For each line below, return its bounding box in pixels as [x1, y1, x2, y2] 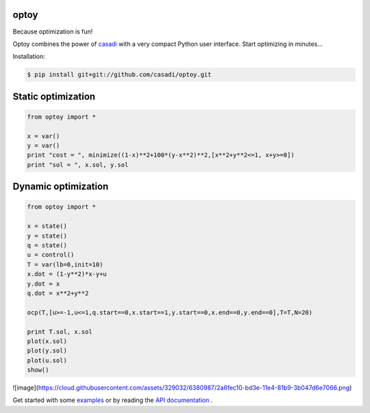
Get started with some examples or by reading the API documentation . [12, 396, 213, 404]
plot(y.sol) [27, 347, 68, 355]
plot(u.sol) [27, 356, 68, 364]
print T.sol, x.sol [27, 327, 92, 336]
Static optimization [12, 90, 96, 102]
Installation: [12, 52, 46, 61]
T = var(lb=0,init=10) [27, 260, 103, 268]
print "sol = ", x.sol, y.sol [27, 161, 129, 168]
